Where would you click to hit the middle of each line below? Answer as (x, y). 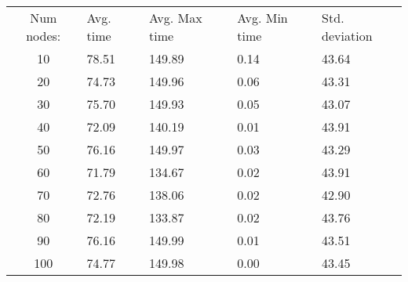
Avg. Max (176, 18)
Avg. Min (262, 18)
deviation (347, 36)
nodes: (44, 36)
